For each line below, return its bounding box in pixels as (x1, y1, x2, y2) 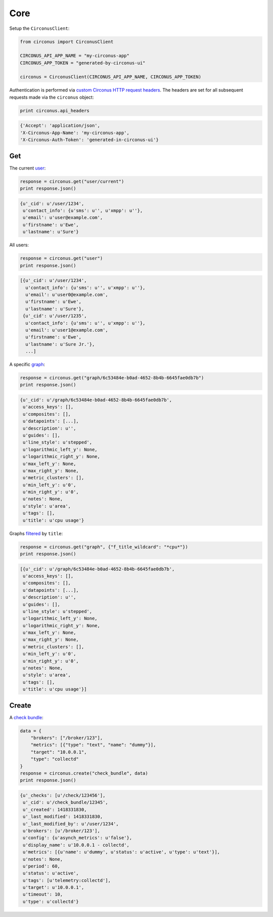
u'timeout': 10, (23, 892, 63, 897)
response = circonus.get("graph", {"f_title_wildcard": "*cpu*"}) (20, 544, 188, 550)
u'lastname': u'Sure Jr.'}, (25, 341, 95, 347)
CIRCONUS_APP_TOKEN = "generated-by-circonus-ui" (20, 60, 146, 66)
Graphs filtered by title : (9, 530, 63, 536)
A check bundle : (9, 714, 43, 720)
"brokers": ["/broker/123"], (30, 735, 103, 741)
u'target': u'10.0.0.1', (23, 885, 84, 890)
